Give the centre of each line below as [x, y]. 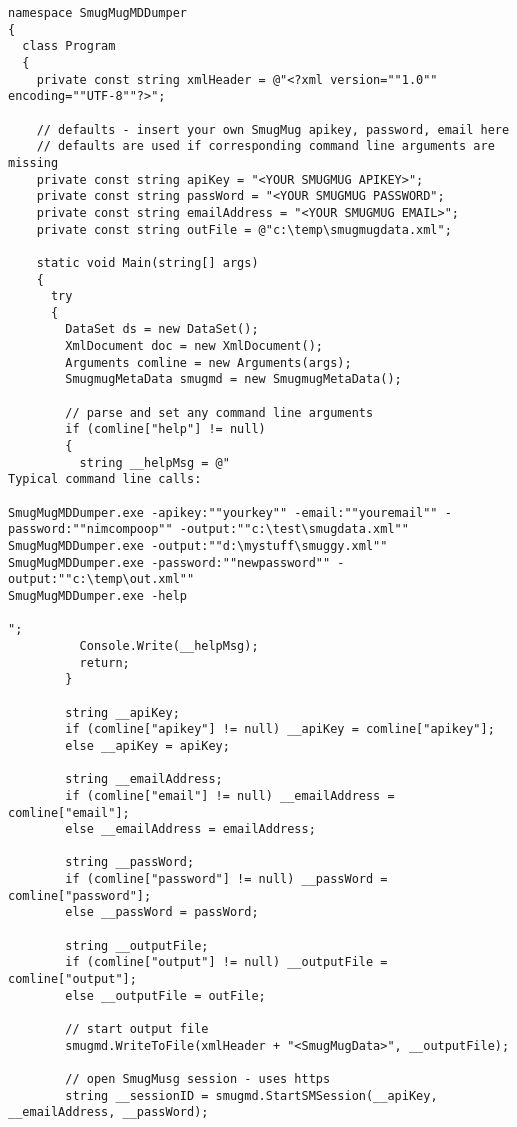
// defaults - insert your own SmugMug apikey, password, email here [273, 129]
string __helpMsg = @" [154, 462]
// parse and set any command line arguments [219, 412]
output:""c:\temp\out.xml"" [101, 579]
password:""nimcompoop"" [90, 529]
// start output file [137, 1029]
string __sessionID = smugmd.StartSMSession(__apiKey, [251, 1095]
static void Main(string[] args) [147, 262]
